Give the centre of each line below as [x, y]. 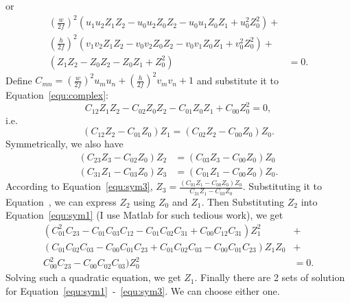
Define [19, 80]
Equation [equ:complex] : [57, 95]
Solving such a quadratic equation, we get [93, 277]
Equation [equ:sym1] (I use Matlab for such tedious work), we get [144, 215]
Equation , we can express [61, 201]
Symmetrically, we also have [65, 144]
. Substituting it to [282, 186]
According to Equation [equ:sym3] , [79, 186]
